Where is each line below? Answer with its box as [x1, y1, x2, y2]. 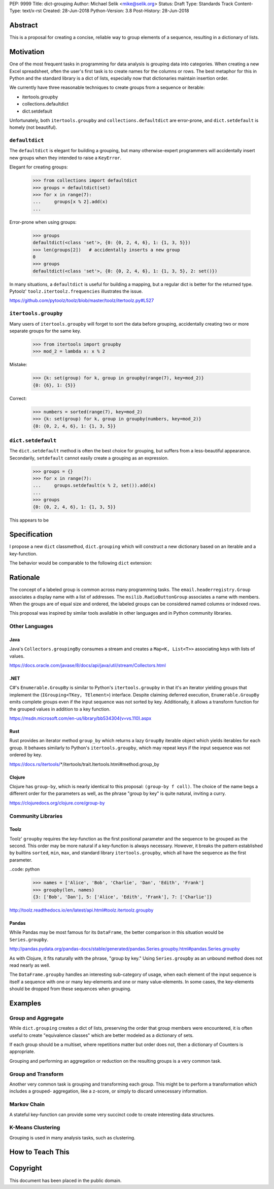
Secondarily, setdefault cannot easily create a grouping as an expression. [9, 454, 169, 461]
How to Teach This [9, 1148, 70, 1157]
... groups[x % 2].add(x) [32, 199, 108, 205]
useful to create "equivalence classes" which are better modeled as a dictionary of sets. [9, 1032, 194, 1038]
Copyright [9, 1164, 43, 1173]
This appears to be [9, 517, 49, 523]
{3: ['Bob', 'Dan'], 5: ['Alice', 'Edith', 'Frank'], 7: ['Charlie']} [32, 894, 213, 900]
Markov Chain [9, 1101, 45, 1108]
